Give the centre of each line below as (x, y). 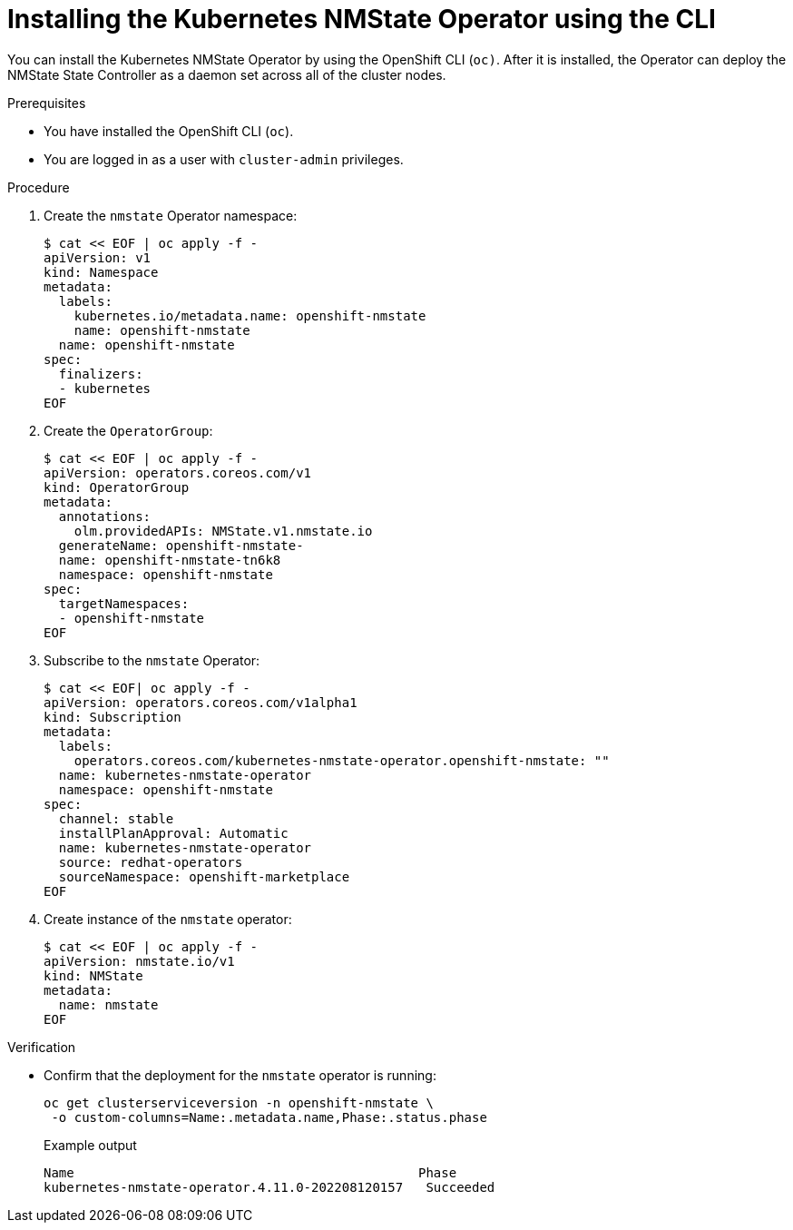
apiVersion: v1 (98, 257)
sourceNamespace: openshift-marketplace (204, 876)
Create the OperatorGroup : (128, 430)
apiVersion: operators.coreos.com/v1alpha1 (201, 702)
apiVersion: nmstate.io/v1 (139, 961)
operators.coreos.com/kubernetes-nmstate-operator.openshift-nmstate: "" (342, 760)
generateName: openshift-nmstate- (181, 545)
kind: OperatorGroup (117, 487)
